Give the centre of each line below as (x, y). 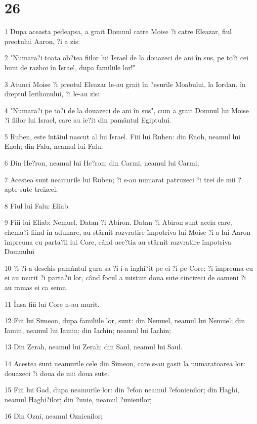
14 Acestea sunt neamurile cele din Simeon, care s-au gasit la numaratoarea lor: (125, 363)
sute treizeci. (39, 189)
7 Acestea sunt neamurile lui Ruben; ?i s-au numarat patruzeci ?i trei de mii (120, 179)
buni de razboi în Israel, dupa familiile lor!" (70, 67)
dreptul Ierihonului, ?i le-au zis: (52, 94)
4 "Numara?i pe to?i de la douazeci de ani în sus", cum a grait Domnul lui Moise (127, 110)
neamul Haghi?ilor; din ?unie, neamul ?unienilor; (78, 399)
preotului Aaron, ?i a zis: (42, 41)
